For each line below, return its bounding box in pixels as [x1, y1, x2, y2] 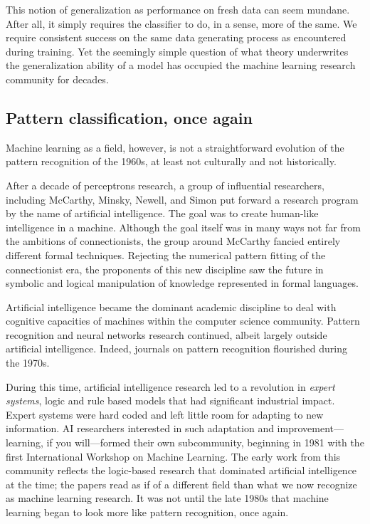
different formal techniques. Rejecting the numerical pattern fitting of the [6, 247, 326, 262]
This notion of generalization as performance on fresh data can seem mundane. [6, 2, 350, 16]
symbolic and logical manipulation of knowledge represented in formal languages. [6, 276, 359, 290]
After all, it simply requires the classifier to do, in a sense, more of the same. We [6, 16, 357, 31]
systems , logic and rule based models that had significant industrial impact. [6, 393, 335, 408]
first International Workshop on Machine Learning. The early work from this [6, 449, 341, 463]
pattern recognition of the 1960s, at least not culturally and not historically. [6, 154, 337, 169]
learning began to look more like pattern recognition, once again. [6, 505, 289, 520]
